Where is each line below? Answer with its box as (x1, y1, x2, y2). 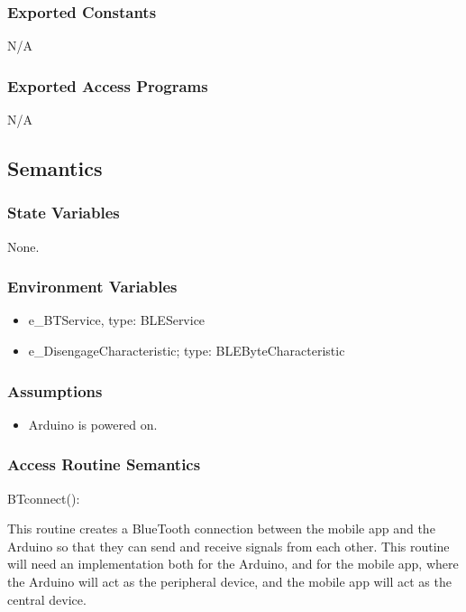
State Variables (7, 201, 120, 224)
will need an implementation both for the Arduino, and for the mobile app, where (7, 554, 459, 573)
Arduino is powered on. (28, 414, 158, 433)
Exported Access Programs (7, 74, 208, 97)
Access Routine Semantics (7, 453, 201, 476)
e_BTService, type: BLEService (28, 311, 206, 329)
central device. (7, 589, 87, 608)
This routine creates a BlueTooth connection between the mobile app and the (7, 519, 435, 538)
